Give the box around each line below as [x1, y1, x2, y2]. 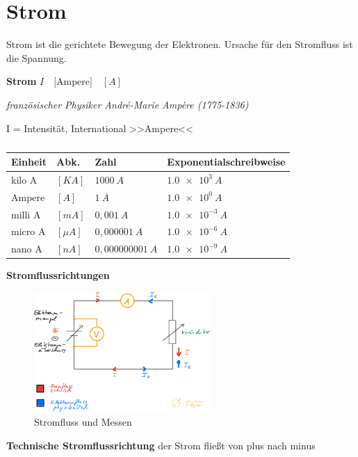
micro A [11, 224, 46, 239]
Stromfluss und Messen [34, 415, 132, 429]
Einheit [11, 154, 47, 169]
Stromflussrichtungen [6, 268, 110, 282]
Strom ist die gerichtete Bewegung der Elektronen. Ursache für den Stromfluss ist [6, 37, 353, 51]
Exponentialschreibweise [167, 154, 286, 169]
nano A [11, 241, 42, 256]
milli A [11, 207, 41, 221]
